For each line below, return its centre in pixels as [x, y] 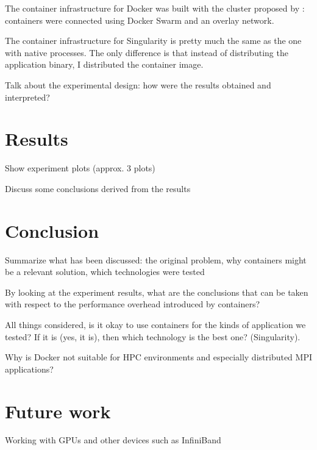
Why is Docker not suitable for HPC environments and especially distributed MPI [158, 357]
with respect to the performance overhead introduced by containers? [133, 304]
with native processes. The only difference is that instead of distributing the [147, 52]
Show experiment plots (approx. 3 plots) [80, 168]
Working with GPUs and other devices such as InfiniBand [113, 440]
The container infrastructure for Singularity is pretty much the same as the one [153, 41]
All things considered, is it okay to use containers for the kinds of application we [155, 324]
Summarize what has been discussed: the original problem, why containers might [156, 259]
